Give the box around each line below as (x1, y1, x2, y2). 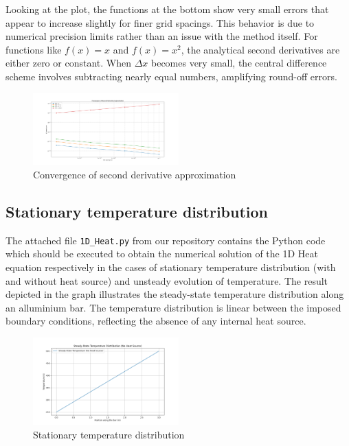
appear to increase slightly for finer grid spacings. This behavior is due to (5, 15, 315, 30)
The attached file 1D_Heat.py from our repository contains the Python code (5, 233, 326, 247)
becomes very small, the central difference (150, 56, 327, 70)
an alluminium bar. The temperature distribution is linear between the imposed (5, 300, 341, 314)
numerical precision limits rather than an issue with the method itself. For (5, 29, 318, 43)
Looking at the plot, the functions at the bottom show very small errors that (5, 2, 329, 16)
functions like (5, 42, 62, 56)
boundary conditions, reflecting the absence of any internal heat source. (5, 314, 306, 328)
